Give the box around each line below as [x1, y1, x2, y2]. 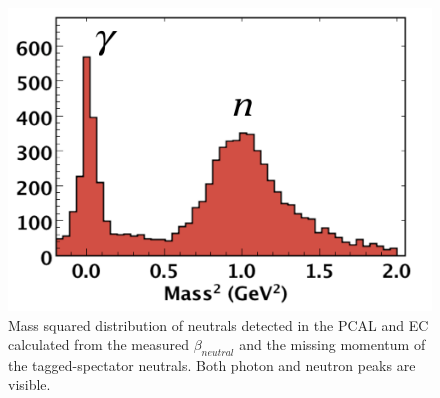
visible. [8, 374, 51, 395]
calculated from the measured [8, 334, 189, 355]
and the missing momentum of [239, 334, 426, 355]
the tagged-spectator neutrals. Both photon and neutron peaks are [8, 354, 416, 375]
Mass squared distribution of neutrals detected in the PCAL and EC [8, 314, 429, 335]
